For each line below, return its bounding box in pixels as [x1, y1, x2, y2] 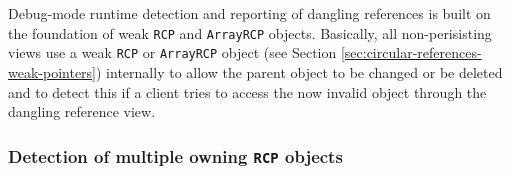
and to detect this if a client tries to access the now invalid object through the [8, 81, 487, 102]
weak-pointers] [8, 61, 97, 82]
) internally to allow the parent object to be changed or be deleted [96, 61, 503, 82]
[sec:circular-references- [340, 42, 482, 63]
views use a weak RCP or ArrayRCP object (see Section [8, 42, 337, 63]
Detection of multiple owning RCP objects [8, 143, 343, 168]
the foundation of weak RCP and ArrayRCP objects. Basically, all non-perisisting [8, 22, 492, 43]
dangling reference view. [8, 101, 156, 122]
